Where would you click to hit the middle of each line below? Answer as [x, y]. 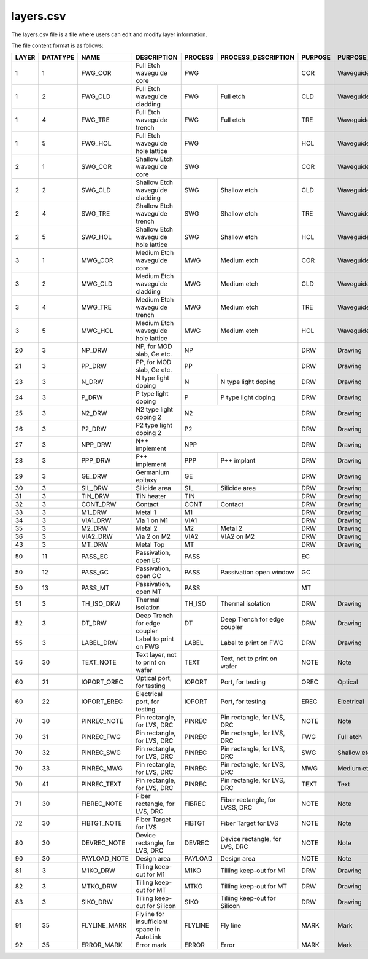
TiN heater [151, 496]
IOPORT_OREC [102, 682]
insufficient [152, 922]
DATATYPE [58, 57]
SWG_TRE [96, 214]
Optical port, [154, 678]
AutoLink [149, 937]
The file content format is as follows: [57, 45]
